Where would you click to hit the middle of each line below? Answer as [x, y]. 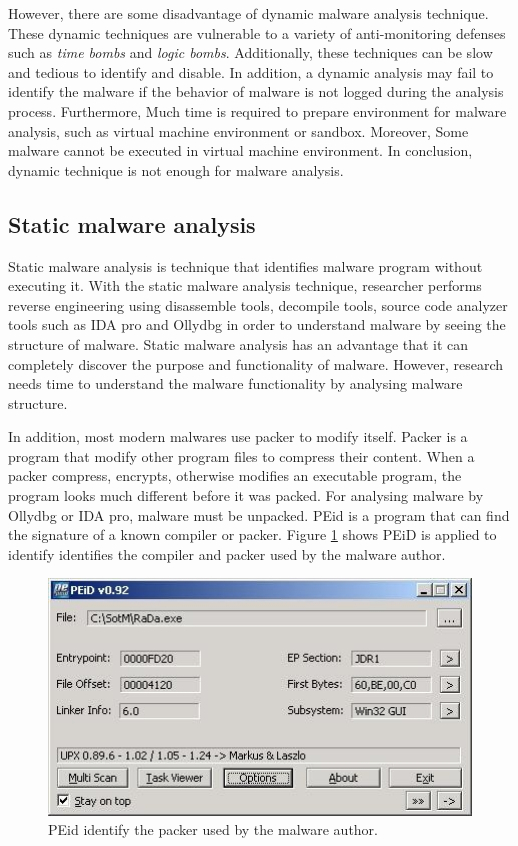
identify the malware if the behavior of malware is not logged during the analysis [256, 91]
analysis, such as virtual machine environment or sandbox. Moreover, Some [238, 130]
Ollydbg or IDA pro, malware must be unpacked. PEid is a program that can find [259, 514]
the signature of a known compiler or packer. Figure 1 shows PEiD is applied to [252, 534]
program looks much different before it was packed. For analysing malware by [246, 495]
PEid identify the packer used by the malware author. [213, 829]
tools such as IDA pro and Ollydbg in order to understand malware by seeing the [257, 324]
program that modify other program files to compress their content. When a [241, 455]
